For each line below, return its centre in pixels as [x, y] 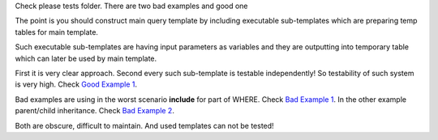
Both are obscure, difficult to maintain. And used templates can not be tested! [145, 125]
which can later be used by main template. [86, 58]
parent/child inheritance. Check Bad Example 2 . [94, 111]
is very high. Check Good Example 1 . [76, 84]
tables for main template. [57, 32]
